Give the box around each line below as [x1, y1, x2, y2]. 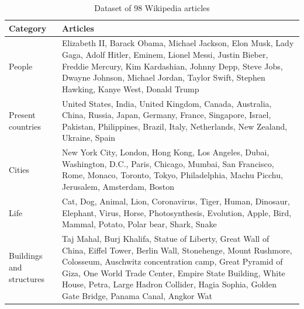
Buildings [9, 249, 43, 262]
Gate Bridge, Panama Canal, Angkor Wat [62, 289, 212, 301]
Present [9, 109, 36, 121]
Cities [9, 163, 30, 175]
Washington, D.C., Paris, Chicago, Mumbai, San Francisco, [62, 157, 274, 169]
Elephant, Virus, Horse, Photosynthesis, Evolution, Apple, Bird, [62, 206, 292, 218]
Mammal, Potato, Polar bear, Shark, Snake [62, 218, 217, 230]
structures [9, 272, 44, 284]
